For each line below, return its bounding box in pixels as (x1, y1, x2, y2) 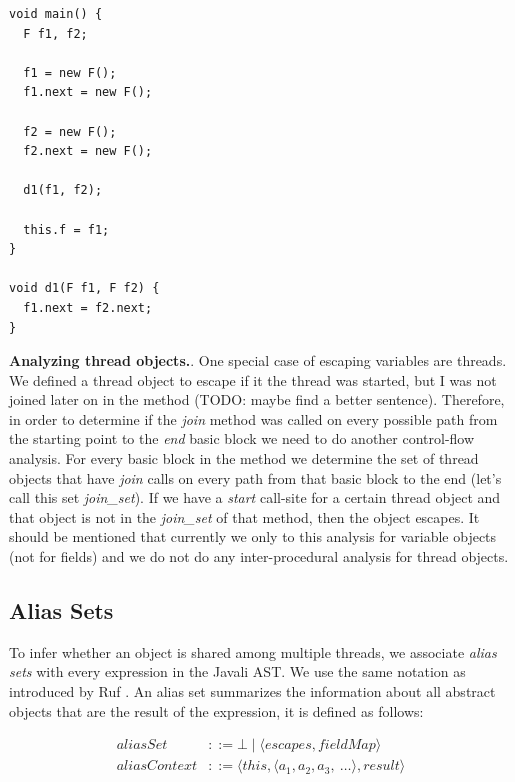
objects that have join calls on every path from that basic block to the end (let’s (9, 467, 502, 488)
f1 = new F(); (23, 65, 117, 80)
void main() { (9, 7, 103, 21)
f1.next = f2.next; (23, 300, 153, 315)
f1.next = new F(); (23, 85, 153, 100)
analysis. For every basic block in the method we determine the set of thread (9, 448, 479, 469)
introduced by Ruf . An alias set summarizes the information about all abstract (9, 681, 496, 702)
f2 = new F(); (23, 124, 117, 139)
